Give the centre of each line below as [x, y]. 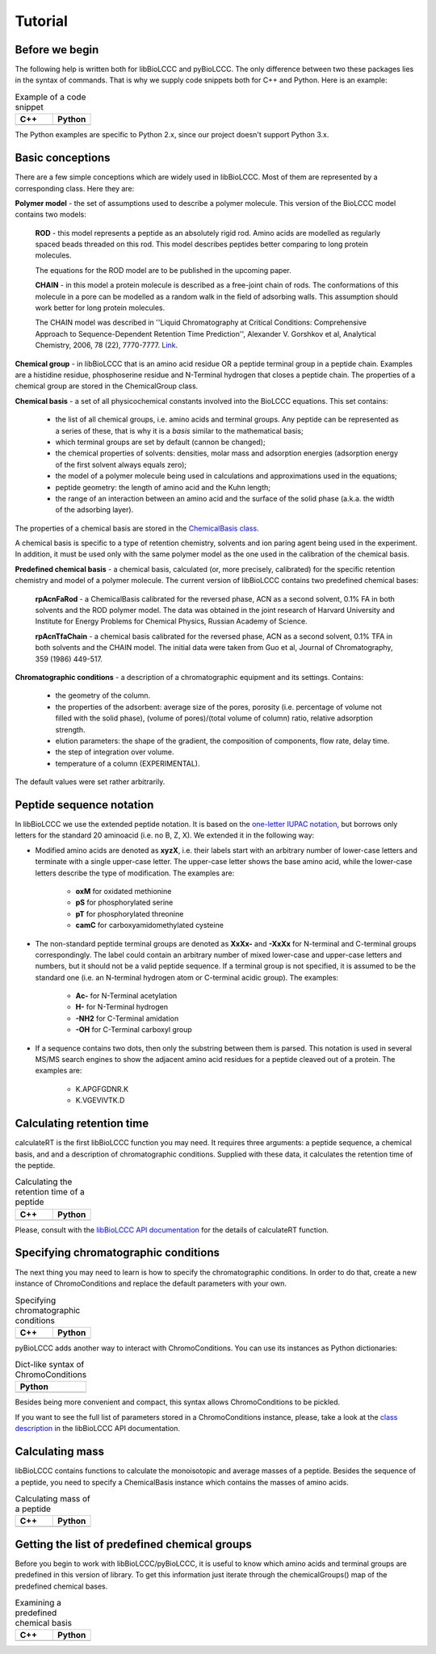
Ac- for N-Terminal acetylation [126, 996]
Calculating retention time [82, 1124]
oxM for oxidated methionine [124, 891]
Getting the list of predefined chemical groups [133, 1544]
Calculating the [44, 1182]
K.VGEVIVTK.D [100, 1100]
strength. [70, 729]
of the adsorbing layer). [94, 510]
